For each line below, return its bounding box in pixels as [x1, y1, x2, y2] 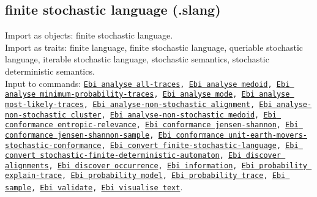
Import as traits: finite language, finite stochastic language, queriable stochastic [5, 40, 304, 53]
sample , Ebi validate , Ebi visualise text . [5, 180, 183, 193]
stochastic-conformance [5, 141, 102, 150]
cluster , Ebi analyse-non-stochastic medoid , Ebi [70, 110, 277, 119]
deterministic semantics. [5, 64, 95, 77]
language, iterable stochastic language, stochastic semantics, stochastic [5, 53, 269, 65]
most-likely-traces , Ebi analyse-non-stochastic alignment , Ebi [5, 100, 272, 109]
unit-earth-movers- [228, 130, 307, 139]
